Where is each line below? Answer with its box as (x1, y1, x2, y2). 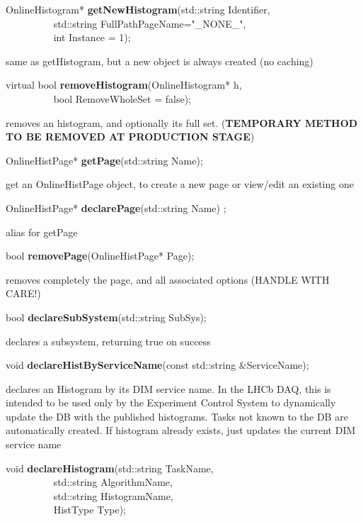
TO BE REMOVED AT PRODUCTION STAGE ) (6, 129, 255, 144)
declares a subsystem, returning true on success (6, 333, 211, 348)
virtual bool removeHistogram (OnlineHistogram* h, (6, 77, 242, 92)
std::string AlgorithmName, (53, 474, 173, 489)
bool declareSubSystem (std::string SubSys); (6, 309, 207, 324)
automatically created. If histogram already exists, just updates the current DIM (6, 423, 356, 438)
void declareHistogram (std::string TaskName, (6, 460, 214, 475)
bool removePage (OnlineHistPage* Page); (6, 248, 195, 263)
